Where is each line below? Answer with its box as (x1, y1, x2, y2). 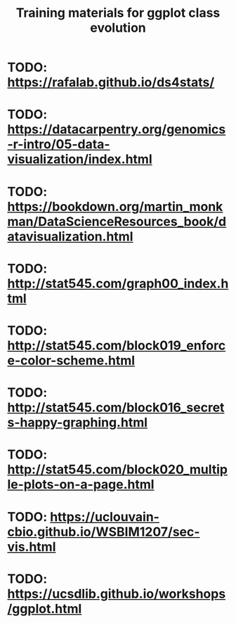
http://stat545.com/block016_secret (7, 399, 225, 416)
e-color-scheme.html (7, 352, 136, 368)
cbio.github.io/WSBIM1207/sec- (7, 524, 200, 539)
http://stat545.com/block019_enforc (7, 338, 226, 353)
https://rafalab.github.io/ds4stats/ (7, 75, 215, 91)
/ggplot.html (7, 600, 82, 617)
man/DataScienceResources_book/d (7, 213, 227, 229)
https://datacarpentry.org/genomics (7, 122, 226, 138)
